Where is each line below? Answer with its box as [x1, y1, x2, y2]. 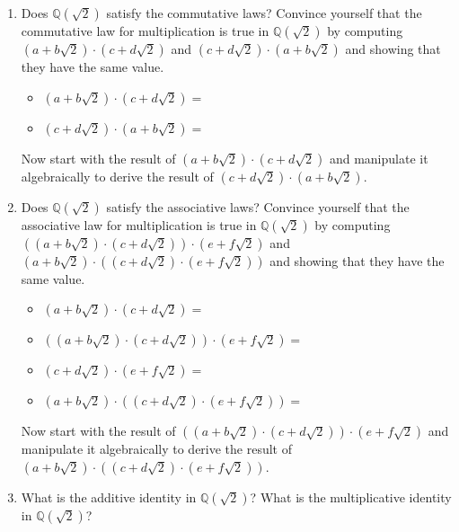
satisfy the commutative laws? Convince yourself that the [106, 4, 422, 22]
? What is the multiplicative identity [250, 487, 452, 506]
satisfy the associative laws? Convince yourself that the [106, 197, 410, 216]
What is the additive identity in [21, 487, 197, 506]
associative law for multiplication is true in [21, 215, 257, 234]
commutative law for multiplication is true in [21, 22, 269, 40]
